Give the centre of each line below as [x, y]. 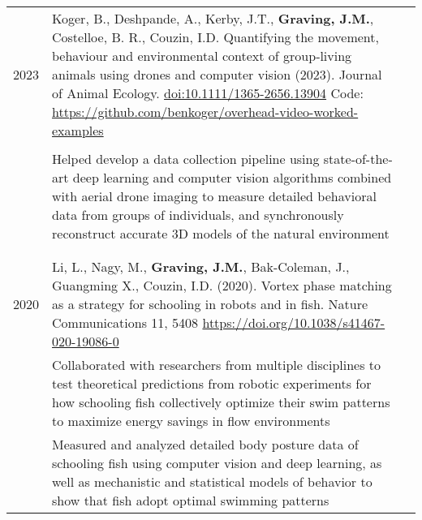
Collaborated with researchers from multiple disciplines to [217, 365]
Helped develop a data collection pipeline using [186, 159]
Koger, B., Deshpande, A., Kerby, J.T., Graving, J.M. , [213, 18]
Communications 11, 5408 [125, 322]
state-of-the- [358, 159]
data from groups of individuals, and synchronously [198, 215]
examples [78, 130]
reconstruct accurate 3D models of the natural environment [221, 233]
